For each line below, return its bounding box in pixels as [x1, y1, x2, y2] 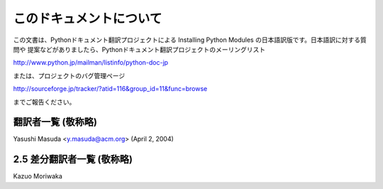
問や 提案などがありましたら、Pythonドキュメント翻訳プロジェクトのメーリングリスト [13, 45, 266, 53]
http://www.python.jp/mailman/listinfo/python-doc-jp [13, 58, 169, 67]
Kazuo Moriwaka [13, 172, 63, 180]
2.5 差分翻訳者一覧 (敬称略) [13, 153, 133, 166]
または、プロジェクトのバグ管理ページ [13, 71, 126, 80]
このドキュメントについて [13, 11, 162, 26]
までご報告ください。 [13, 97, 76, 106]
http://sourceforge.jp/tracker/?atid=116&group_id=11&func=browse [13, 85, 208, 93]
